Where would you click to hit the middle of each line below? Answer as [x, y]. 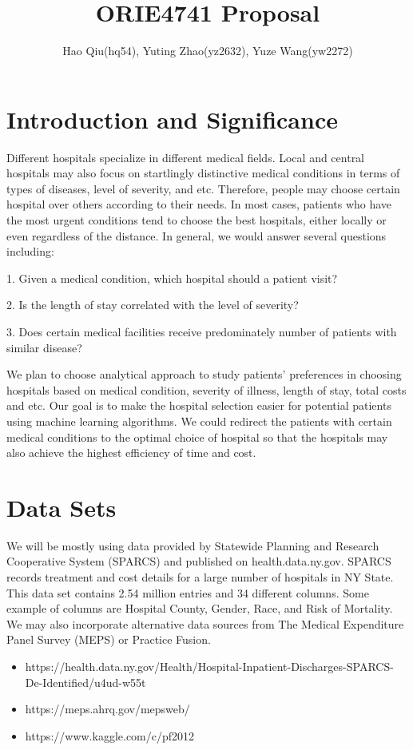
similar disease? [44, 347]
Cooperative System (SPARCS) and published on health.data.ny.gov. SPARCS [199, 561]
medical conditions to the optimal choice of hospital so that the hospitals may [197, 437]
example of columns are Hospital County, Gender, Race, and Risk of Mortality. [200, 608]
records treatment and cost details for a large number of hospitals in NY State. [200, 577]
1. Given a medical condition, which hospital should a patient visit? [172, 278]
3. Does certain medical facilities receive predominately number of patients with [202, 331]
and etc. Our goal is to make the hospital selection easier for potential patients [199, 405]
